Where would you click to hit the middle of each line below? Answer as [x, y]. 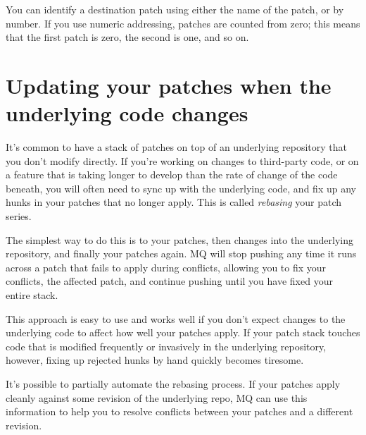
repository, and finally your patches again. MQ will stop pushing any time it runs [181, 253]
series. [19, 216]
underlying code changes [127, 113]
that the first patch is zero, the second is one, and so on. [127, 37]
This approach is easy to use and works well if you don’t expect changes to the [176, 318]
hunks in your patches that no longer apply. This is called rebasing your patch [174, 202]
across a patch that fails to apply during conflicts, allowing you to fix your [166, 267]
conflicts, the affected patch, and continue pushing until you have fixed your [169, 281]
